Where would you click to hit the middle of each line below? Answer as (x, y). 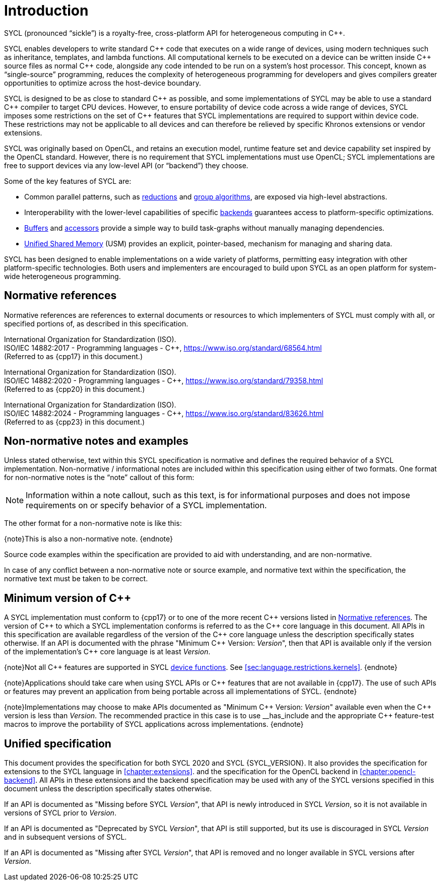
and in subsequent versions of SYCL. (66, 837)
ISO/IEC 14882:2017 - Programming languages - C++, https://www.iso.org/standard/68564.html (163, 348)
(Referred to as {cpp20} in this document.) (75, 389)
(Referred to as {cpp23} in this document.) (75, 422)
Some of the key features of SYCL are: (68, 181)
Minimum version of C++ (68, 598)
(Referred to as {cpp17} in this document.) (74, 356)
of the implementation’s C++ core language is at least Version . (107, 652)
